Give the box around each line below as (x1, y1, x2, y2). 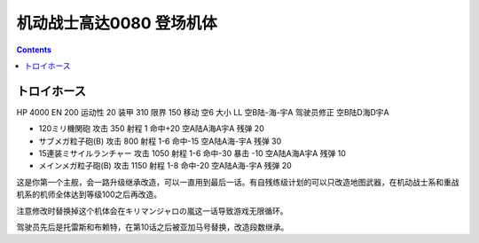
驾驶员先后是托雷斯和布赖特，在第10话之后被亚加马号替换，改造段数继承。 (16, 222, 289, 232)
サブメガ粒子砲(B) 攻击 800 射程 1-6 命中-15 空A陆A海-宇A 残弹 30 (38, 136, 282, 146)
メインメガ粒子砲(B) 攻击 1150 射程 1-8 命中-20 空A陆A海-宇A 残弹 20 (38, 161, 292, 171)
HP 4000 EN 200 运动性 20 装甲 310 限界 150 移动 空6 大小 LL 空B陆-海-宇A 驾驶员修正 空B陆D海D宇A (16, 106, 389, 117)
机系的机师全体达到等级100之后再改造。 (16, 189, 162, 200)
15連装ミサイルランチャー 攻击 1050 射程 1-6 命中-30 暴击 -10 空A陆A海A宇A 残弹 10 (38, 148, 346, 159)
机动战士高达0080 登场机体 (16, 13, 217, 33)
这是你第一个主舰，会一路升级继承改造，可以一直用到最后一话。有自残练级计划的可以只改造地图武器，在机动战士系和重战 (16, 176, 459, 187)
